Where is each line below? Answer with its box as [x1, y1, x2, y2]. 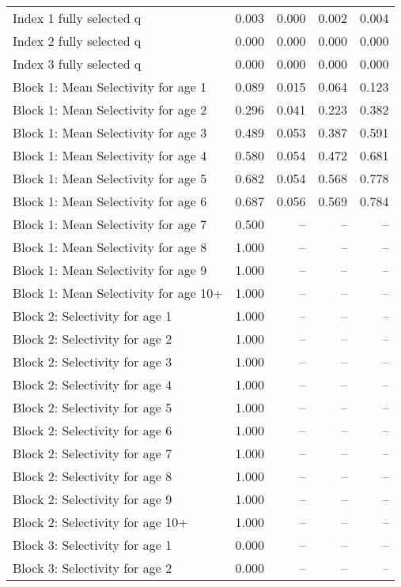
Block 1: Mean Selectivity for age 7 [13, 215, 207, 233]
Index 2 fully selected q [13, 32, 142, 50]
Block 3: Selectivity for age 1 [13, 536, 172, 554]
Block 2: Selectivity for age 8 [13, 467, 172, 485]
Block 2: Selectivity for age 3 [13, 352, 172, 371]
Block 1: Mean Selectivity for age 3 [13, 123, 207, 141]
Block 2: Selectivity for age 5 [13, 398, 172, 416]
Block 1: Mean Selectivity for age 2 [13, 100, 207, 119]
